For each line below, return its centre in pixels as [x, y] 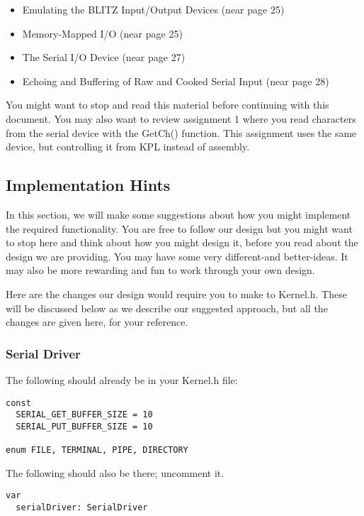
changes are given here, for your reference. [97, 322]
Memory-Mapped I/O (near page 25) [102, 33]
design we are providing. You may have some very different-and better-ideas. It [177, 256]
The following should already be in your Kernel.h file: [122, 379]
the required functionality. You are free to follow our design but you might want [179, 228]
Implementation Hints [88, 185]
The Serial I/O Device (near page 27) [104, 57]
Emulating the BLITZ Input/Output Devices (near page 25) [153, 9]
